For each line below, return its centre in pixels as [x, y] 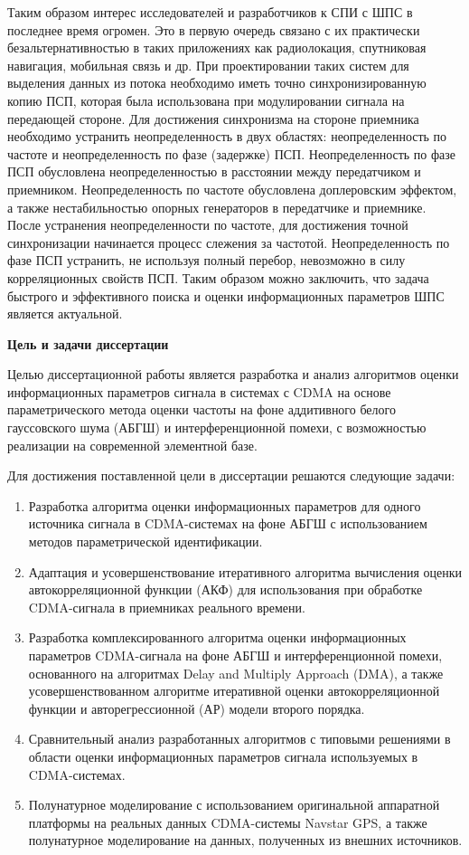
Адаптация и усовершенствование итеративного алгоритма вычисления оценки [245, 571]
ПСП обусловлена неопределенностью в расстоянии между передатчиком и [214, 171]
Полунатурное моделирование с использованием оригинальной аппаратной [234, 805]
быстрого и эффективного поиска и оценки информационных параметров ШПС [226, 295]
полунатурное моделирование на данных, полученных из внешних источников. [245, 840]
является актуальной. [65, 313]
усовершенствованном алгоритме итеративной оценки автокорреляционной [234, 691]
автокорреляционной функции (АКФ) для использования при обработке [225, 589]
